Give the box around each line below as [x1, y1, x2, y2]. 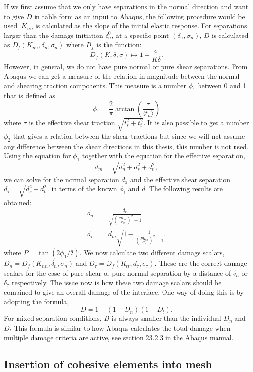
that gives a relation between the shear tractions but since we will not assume [13, 130, 245, 141]
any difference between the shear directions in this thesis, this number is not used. [4, 141, 249, 151]
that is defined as [4, 91, 55, 101]
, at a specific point [111, 30, 169, 40]
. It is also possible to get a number [143, 117, 249, 127]
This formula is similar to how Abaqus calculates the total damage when [14, 322, 231, 333]
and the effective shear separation [130, 174, 231, 184]
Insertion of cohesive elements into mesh [4, 356, 212, 371]
